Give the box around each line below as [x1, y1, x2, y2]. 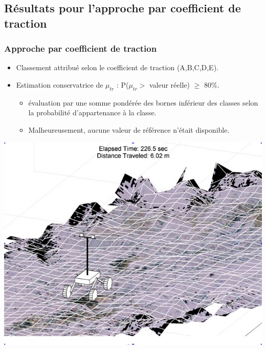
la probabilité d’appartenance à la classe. [28, 107, 157, 118]
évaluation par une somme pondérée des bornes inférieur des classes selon [28, 97, 258, 108]
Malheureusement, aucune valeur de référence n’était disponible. [28, 124, 230, 135]
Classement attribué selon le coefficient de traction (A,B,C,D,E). [16, 62, 218, 73]
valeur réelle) [149, 79, 190, 90]
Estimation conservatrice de [16, 79, 103, 90]
